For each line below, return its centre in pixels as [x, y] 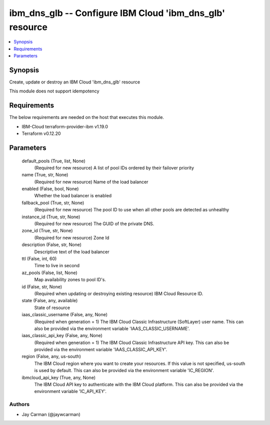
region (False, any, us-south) [51, 357]
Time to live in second [57, 266]
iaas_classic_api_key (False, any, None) [62, 336]
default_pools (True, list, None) [54, 161]
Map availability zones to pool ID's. [70, 280]
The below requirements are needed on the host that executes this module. [87, 117]
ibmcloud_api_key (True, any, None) [59, 378]
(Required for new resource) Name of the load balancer [91, 182]
